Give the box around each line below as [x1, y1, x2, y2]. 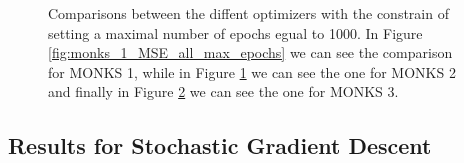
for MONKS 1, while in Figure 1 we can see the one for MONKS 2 [48, 61, 456, 82]
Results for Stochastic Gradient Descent [8, 130, 432, 161]
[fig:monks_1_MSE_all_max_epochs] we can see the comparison [48, 42, 453, 63]
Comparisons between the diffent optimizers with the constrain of [48, 3, 449, 23]
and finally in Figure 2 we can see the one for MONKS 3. [48, 81, 399, 102]
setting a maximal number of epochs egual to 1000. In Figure [48, 22, 423, 43]
